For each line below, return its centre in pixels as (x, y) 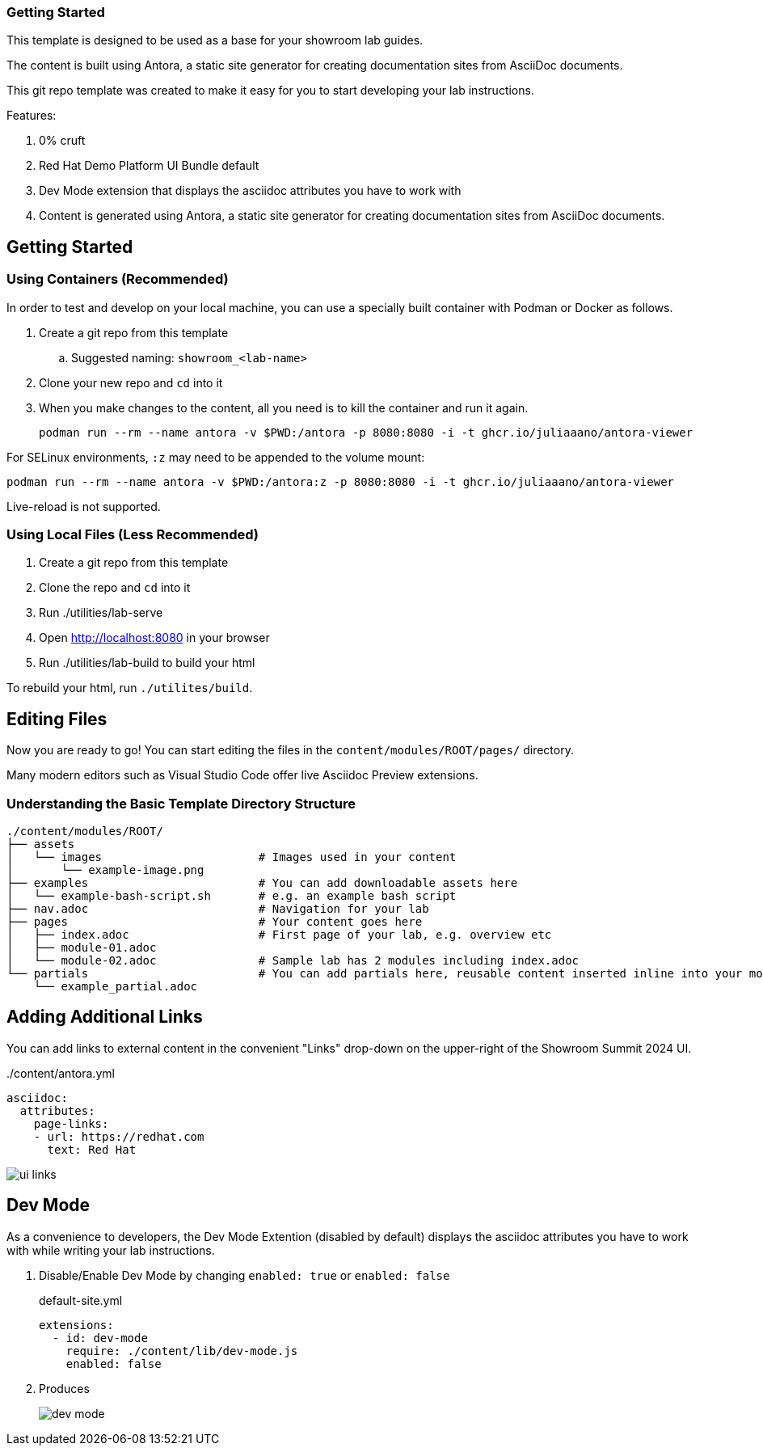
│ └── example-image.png (105, 870)
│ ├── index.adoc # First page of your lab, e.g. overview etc (279, 934)
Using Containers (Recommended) (118, 279)
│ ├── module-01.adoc (82, 947)
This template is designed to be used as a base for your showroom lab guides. (215, 40)
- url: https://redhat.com (119, 1136)
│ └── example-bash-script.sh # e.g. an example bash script (232, 895)
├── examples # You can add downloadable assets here (262, 882)
